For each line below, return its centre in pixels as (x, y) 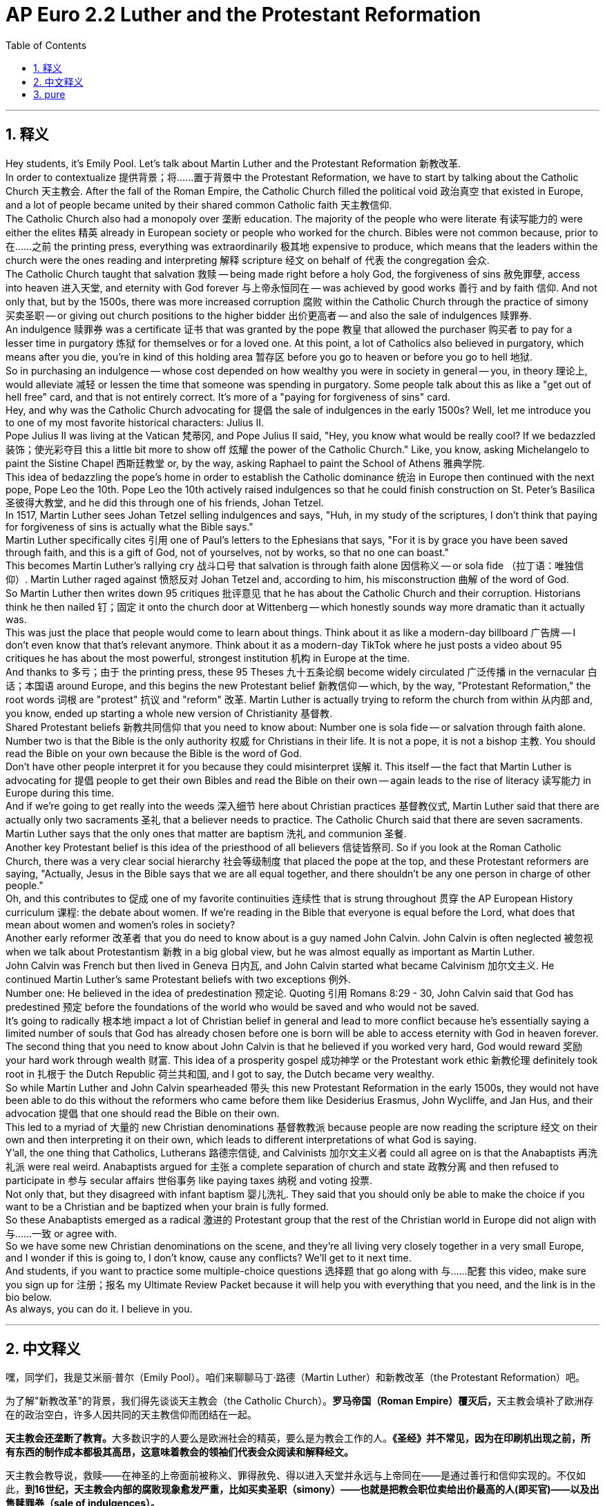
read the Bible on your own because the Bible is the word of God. (154, 753)
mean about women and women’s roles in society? (121, 924)
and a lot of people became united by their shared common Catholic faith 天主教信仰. (199, 204)
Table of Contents (46, 45)
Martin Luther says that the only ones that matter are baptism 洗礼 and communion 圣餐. (206, 833)
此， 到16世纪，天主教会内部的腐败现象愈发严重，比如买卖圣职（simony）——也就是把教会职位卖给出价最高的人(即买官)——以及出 (302, 1489)
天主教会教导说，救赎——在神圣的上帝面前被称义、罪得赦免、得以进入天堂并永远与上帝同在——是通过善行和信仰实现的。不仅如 (296, 1476)
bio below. (29, 1297)
